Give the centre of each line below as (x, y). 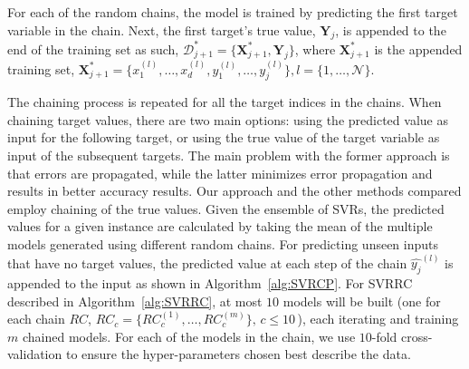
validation (35, 354)
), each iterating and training (378, 319)
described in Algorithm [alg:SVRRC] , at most (135, 301)
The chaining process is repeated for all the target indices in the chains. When (225, 102)
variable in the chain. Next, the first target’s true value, (162, 29)
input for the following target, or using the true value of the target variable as (224, 137)
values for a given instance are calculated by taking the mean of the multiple (220, 226)
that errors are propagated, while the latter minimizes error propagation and (220, 173)
